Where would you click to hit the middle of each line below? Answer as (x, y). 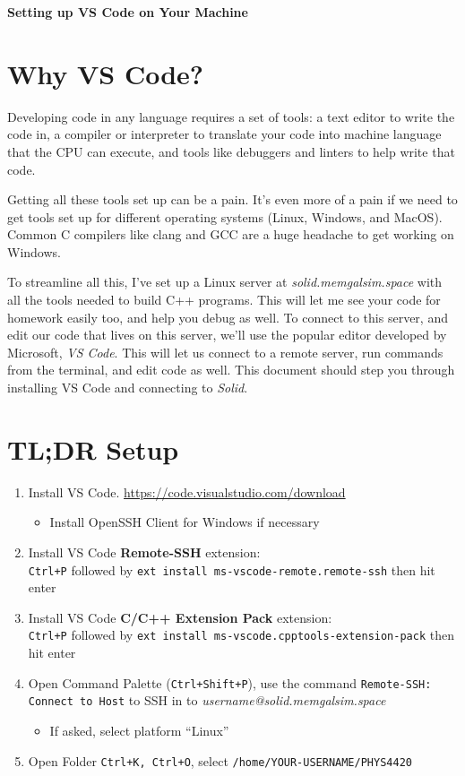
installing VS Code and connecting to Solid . (128, 388)
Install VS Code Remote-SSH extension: (144, 552)
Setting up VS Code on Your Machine (128, 12)
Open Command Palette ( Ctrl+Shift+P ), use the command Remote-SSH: (230, 682)
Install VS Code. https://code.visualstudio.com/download (187, 491)
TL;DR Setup (93, 448)
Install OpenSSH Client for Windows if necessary (185, 522)
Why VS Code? (106, 73)
